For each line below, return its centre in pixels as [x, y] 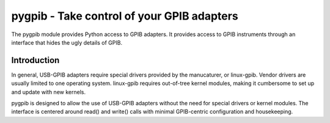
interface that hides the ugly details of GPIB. [67, 42]
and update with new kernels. [48, 92]
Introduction [35, 60]
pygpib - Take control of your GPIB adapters [125, 16]
